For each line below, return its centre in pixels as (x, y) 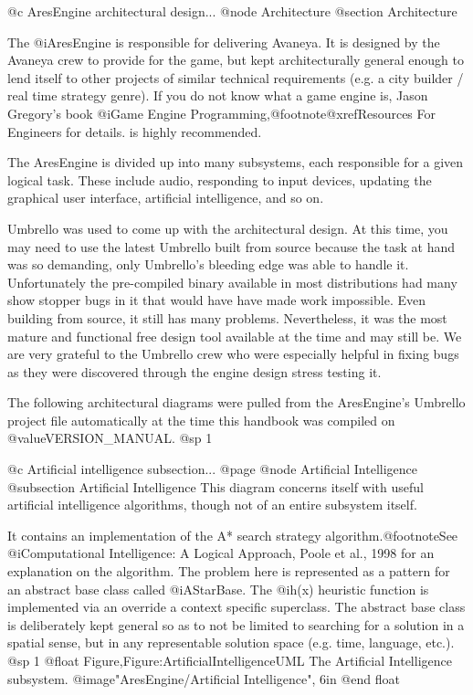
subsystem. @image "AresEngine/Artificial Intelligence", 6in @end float (204, 678)
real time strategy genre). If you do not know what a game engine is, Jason (218, 95)
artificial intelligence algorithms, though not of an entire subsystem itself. (212, 505)
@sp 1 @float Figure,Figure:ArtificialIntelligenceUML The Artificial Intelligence (230, 660)
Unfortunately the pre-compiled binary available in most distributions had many (232, 282)
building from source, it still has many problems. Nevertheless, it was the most (227, 317)
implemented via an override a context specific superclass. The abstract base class (236, 607)
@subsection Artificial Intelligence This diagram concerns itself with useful (215, 486)
